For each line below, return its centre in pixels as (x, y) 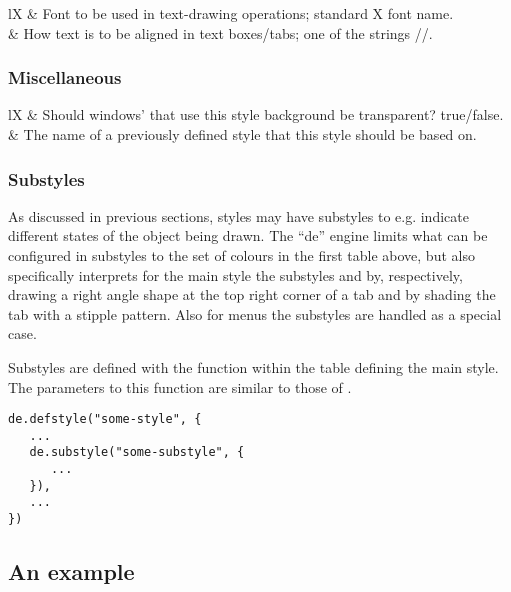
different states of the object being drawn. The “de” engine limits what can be (248, 235)
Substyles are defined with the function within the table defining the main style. (253, 366)
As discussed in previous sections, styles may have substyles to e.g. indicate (238, 215)
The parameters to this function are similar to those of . (180, 386)
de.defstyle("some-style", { (105, 419)
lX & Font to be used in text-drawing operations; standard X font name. (231, 13)
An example (71, 571)
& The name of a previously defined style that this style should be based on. (242, 134)
